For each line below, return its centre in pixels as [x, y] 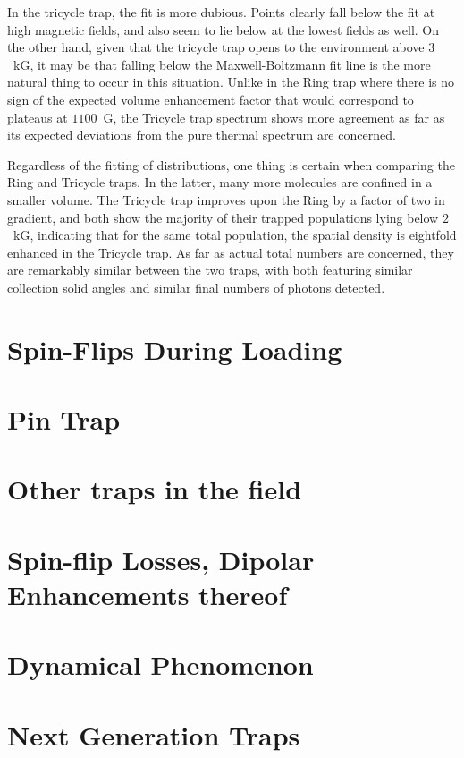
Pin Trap [64, 419]
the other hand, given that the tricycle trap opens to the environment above [216, 47]
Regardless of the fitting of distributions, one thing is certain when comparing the [231, 164]
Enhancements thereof [148, 594]
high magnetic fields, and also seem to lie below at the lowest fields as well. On [223, 29]
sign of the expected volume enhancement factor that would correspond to [211, 99]
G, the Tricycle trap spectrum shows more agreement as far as [274, 117]
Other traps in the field [155, 489]
